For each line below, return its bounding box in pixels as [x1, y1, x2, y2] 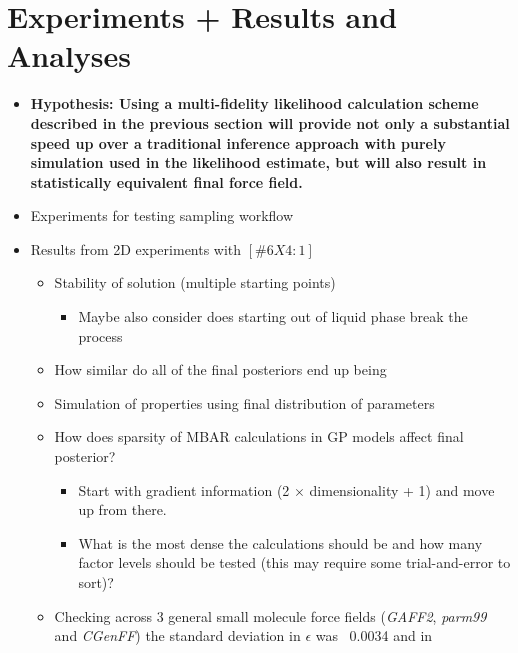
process [78, 325, 123, 346]
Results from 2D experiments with [30, 238, 242, 259]
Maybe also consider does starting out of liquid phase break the [78, 306, 468, 327]
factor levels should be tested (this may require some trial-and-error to [78, 552, 511, 573]
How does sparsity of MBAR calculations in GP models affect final [54, 426, 464, 447]
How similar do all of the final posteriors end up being [54, 359, 387, 380]
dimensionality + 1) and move [309, 479, 495, 500]
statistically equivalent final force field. [30, 171, 303, 192]
